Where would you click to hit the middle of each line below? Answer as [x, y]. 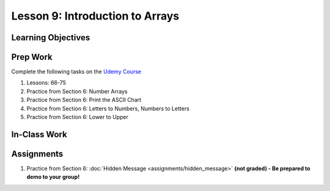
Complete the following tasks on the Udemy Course [76, 72]
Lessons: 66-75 [46, 83]
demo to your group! [53, 177]
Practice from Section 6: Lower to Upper [77, 117]
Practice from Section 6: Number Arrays [77, 91]
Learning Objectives [51, 38]
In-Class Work [39, 134]
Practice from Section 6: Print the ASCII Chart [84, 100]
